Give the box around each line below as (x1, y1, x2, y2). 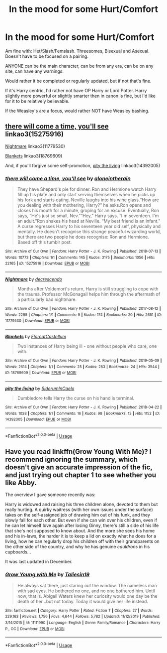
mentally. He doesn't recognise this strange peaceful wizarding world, (17, 229, 162, 235)
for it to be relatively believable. (5, 98, 70, 104)
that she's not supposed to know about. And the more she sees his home (5, 528, 155, 534)
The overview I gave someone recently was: (5, 492, 96, 498)
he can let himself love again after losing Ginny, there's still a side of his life (5, 522, 159, 528)
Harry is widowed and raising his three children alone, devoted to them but (5, 502, 158, 508)
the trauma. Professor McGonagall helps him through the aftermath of (17, 291, 161, 297)
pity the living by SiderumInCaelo (5, 385, 75, 392)
